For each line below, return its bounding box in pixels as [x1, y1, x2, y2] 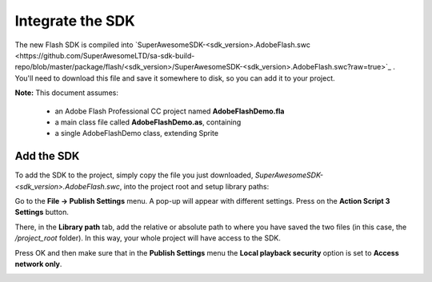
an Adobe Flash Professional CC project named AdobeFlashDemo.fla [54, 106, 285, 116]
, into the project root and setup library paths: [119, 181, 270, 191]
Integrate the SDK [14, 12, 135, 30]
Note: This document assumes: [14, 88, 119, 97]
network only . [14, 259, 62, 268]
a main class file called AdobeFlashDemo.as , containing [54, 117, 242, 127]
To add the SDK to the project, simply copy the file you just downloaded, [14, 170, 254, 180]
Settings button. [14, 208, 70, 217]
